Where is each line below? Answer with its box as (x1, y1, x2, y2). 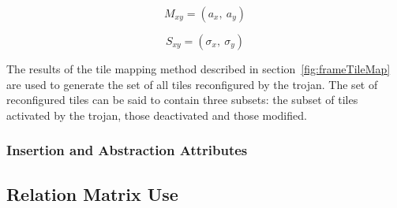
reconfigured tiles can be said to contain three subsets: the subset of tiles (6, 91, 358, 108)
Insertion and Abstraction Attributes (6, 140, 248, 160)
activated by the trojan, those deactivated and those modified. (6, 106, 307, 123)
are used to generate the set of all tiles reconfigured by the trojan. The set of (6, 76, 378, 92)
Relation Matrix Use (6, 181, 178, 206)
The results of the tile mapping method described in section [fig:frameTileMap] (6, 61, 391, 76)
